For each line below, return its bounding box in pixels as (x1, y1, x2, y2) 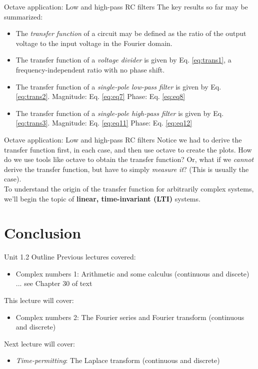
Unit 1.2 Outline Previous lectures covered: (4, 251, 136, 262)
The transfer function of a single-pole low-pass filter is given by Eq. (15, 81, 221, 91)
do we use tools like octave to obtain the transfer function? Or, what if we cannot (4, 154, 254, 164)
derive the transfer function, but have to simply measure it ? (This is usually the (4, 163, 249, 174)
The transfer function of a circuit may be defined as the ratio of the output (15, 28, 246, 38)
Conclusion (4, 222, 81, 243)
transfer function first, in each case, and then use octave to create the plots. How (4, 144, 252, 154)
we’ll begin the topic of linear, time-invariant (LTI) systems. (4, 193, 200, 203)
